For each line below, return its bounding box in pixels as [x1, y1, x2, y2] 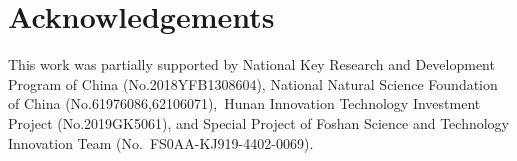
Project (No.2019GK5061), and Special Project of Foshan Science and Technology [8, 112, 509, 133]
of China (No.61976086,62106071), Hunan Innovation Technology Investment [8, 93, 481, 114]
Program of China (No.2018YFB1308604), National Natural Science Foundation [8, 73, 498, 94]
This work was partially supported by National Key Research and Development [8, 54, 495, 75]
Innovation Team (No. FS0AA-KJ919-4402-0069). [8, 132, 314, 153]
